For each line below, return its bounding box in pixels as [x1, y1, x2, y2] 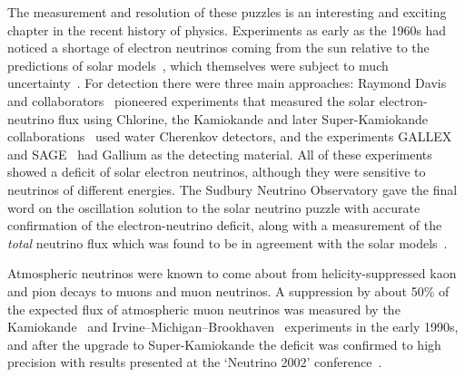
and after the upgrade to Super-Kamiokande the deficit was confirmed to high [7, 334, 441, 353]
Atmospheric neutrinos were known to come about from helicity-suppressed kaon [7, 264, 457, 283]
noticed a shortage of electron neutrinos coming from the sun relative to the [7, 38, 430, 57]
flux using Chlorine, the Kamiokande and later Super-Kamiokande [58, 109, 429, 128]
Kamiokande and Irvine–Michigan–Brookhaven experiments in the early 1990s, [7, 317, 459, 336]
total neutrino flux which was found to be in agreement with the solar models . [7, 233, 448, 252]
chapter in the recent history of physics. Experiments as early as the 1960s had [7, 20, 447, 39]
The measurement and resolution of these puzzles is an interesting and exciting [7, 3, 447, 21]
